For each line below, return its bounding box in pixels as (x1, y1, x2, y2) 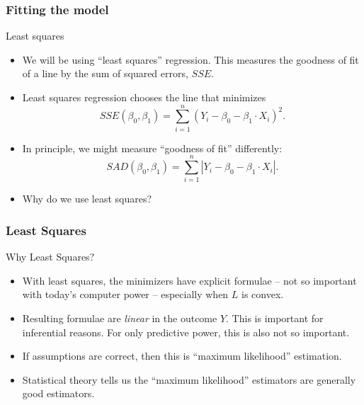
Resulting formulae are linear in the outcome (22, 311, 217, 326)
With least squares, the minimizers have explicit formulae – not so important (22, 273, 357, 287)
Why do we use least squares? (22, 191, 152, 206)
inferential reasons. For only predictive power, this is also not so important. (22, 324, 350, 339)
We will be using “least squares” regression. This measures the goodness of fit (22, 52, 359, 67)
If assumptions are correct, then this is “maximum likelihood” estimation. (22, 348, 342, 363)
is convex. (241, 287, 284, 302)
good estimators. (22, 386, 95, 401)
